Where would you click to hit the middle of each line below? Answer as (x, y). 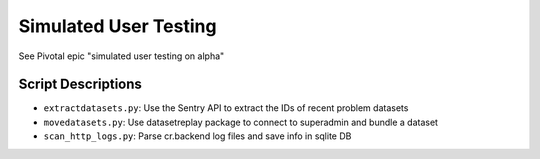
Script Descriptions (80, 84)
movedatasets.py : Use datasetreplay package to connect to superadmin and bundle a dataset (241, 122)
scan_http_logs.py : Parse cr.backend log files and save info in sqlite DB (197, 136)
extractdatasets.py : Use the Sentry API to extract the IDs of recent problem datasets (226, 108)
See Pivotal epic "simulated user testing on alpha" (121, 56)
